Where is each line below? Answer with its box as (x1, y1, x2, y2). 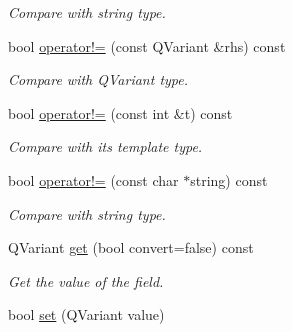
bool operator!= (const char (8, 169, 179, 190)
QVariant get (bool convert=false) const (8, 237, 254, 258)
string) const (190, 169, 268, 190)
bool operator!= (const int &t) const (8, 102, 233, 123)
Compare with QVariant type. (8, 69, 189, 90)
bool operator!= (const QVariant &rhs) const (8, 35, 286, 56)
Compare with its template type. (8, 136, 203, 157)
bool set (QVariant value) (8, 304, 165, 325)
